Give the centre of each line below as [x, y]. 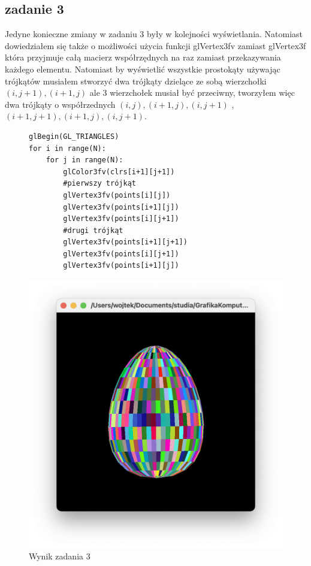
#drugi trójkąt [93, 230]
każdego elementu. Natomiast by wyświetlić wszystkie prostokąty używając [143, 69]
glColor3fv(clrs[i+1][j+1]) [119, 172]
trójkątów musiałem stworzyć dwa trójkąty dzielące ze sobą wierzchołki [136, 81]
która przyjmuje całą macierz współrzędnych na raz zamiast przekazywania [143, 57]
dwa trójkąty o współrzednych [60, 104]
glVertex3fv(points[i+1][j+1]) [125, 242]
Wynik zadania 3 [60, 556]
